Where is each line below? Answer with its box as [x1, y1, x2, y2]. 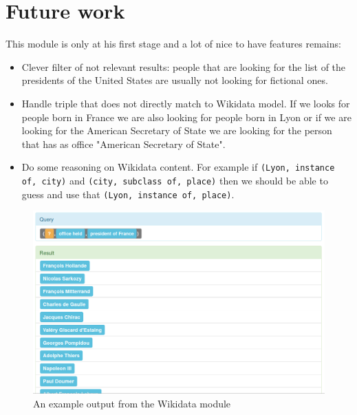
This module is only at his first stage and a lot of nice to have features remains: [6, 36, 341, 51]
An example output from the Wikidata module [33, 396, 231, 411]
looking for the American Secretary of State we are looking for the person [21, 123, 332, 138]
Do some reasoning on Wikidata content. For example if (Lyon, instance [21, 160, 335, 174]
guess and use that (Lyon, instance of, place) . [21, 187, 235, 201]
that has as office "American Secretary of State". [21, 136, 226, 151]
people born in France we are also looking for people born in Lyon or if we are [21, 109, 351, 124]
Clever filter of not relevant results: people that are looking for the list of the [21, 59, 346, 74]
